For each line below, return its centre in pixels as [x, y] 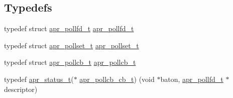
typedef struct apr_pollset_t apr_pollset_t [72, 45]
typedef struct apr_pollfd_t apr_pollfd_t [69, 28]
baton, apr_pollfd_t [192, 79]
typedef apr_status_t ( [39, 79]
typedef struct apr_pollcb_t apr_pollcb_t [70, 62]
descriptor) [21, 89]
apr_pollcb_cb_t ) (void [117, 79]
